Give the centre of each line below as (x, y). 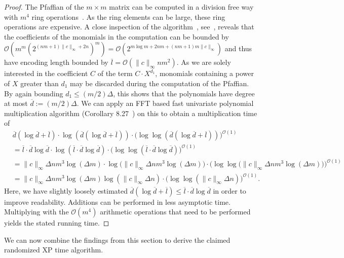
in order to (230, 190)
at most (16, 103)
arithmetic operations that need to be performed (175, 212)
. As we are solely (204, 62)
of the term (115, 73)
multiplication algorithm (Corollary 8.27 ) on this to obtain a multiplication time (131, 113)
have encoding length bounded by (56, 62)
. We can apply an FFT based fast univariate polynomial (165, 103)
